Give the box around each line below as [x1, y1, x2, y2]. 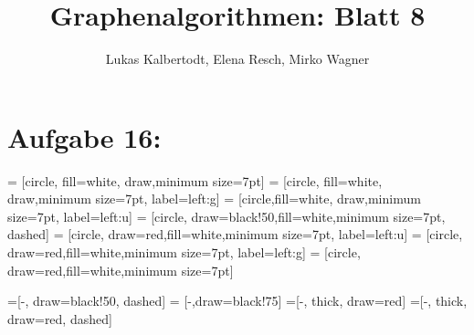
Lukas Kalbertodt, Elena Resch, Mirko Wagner [105, 49, 370, 68]
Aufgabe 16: [7, 118, 162, 155]
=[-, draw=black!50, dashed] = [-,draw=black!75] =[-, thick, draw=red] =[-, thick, [7, 291, 468, 310]
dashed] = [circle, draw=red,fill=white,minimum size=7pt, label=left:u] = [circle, [7, 225, 463, 244]
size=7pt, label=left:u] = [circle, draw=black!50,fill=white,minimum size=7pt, [7, 206, 446, 225]
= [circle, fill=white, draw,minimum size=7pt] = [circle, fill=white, [7, 171, 383, 190]
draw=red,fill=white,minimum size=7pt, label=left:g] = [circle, [7, 243, 361, 262]
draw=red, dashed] [7, 309, 112, 328]
